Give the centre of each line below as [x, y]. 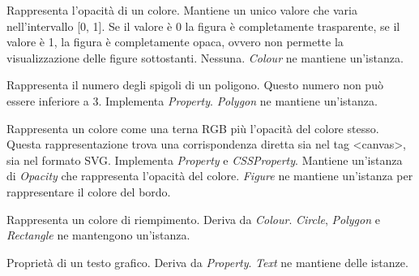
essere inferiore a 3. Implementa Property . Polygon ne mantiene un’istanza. [192, 100]
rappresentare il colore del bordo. [89, 191]
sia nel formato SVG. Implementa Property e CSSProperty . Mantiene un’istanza [205, 160]
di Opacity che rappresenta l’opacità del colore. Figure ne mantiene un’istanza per [210, 176]
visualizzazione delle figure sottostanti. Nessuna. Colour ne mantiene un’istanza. [205, 57]
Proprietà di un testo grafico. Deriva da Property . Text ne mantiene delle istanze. [207, 262]
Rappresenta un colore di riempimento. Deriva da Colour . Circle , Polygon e [193, 219]
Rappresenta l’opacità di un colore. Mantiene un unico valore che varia [182, 10]
